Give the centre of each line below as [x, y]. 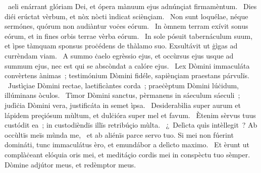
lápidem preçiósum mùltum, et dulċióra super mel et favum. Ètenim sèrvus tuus [130, 115]
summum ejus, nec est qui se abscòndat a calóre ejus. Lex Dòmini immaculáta [127, 65]
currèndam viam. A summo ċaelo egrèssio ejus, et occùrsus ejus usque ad [119, 55]
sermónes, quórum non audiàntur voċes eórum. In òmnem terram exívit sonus [126, 26]
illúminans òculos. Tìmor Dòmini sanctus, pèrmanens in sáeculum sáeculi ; [122, 95]
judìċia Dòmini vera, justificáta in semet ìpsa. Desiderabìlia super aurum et [123, 105]
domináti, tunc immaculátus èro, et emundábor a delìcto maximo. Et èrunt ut [127, 145]
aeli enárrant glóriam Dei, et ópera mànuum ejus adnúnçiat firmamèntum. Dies [132, 6]
